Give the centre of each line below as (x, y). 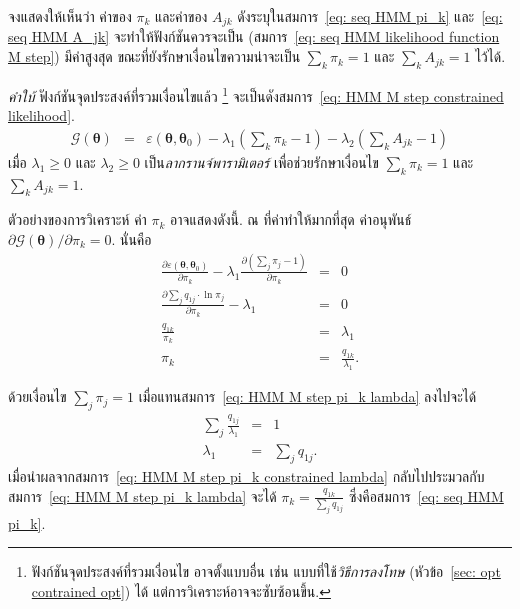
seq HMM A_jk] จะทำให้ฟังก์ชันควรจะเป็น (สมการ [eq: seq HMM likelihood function (254, 36)
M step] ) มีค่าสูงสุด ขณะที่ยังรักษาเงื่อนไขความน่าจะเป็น (154, 56)
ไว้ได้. (490, 56)
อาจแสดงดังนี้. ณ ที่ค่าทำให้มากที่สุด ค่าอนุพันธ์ (291, 219)
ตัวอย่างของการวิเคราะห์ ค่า (77, 219)
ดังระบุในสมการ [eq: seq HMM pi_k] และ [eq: (370, 16)
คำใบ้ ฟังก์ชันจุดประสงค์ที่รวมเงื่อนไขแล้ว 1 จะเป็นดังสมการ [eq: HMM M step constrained (256, 94)
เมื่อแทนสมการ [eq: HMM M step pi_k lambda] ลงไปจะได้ (307, 396)
